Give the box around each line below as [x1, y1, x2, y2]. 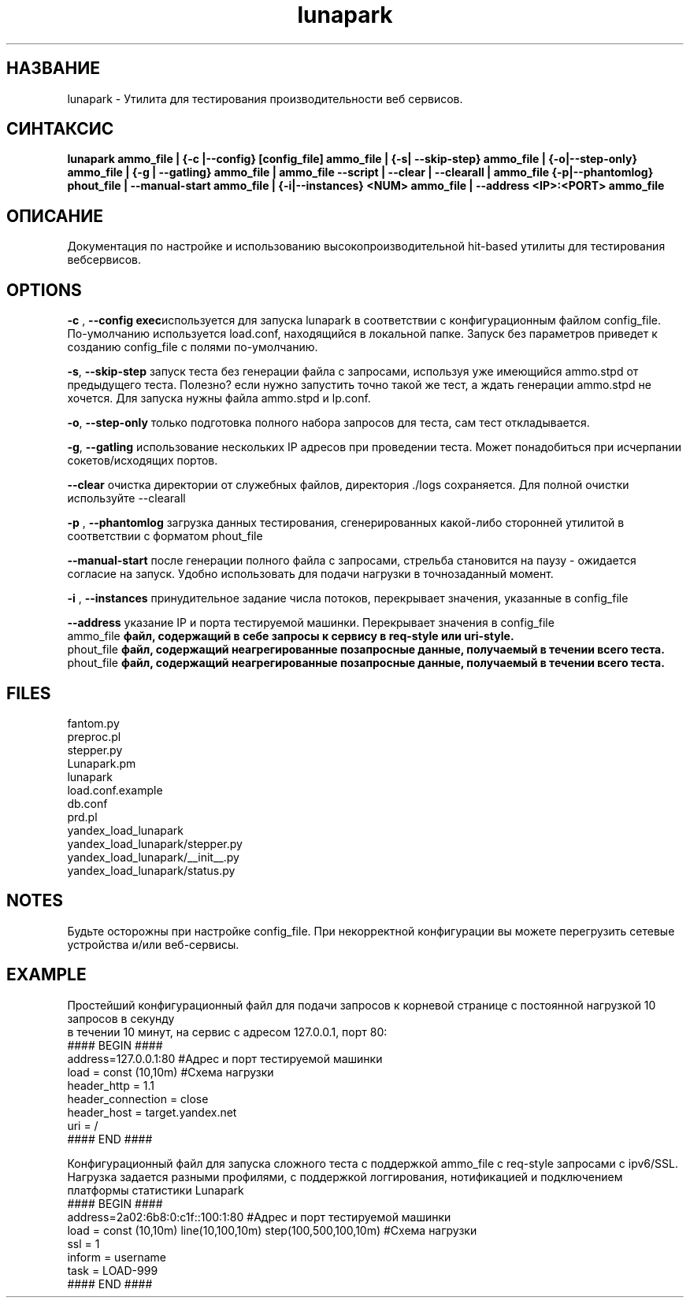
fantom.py [67, 716, 120, 730]
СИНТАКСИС [6, 119, 114, 139]
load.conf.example [67, 783, 163, 797]
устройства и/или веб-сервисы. [67, 937, 239, 951]
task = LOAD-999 [67, 1263, 158, 1277]
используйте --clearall [67, 491, 186, 506]
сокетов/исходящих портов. [67, 454, 218, 468]
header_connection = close [67, 1091, 209, 1106]
